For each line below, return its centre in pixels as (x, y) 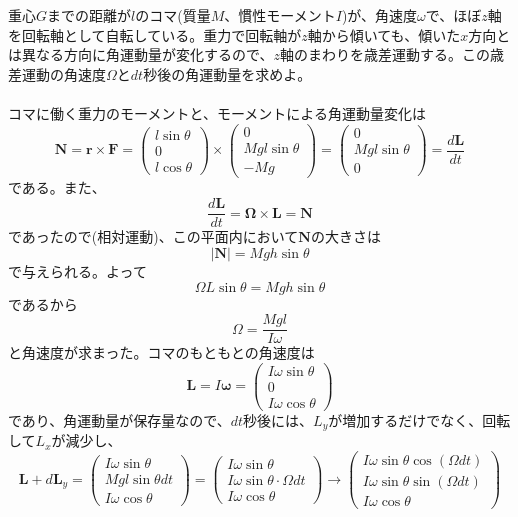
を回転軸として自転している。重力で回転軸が (155, 34)
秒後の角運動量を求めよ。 (227, 73)
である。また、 (57, 186)
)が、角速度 (379, 15)
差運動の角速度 (57, 73)
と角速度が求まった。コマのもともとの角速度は (161, 352)
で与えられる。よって (77, 270)
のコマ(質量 (173, 15)
